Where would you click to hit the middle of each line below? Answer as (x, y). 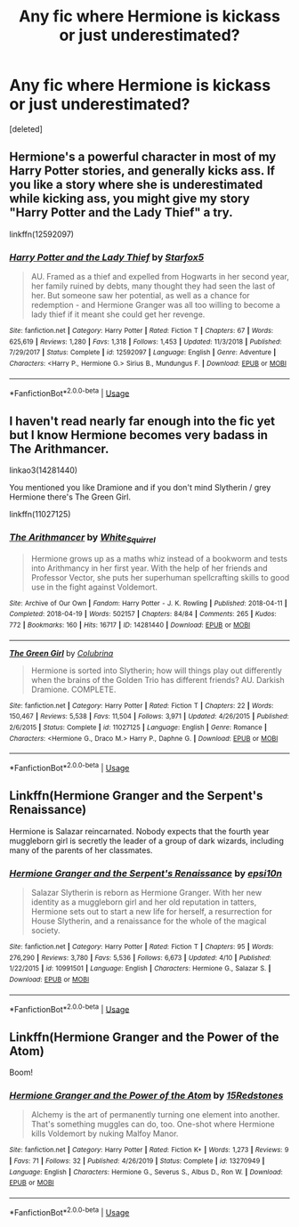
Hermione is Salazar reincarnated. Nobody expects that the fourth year (139, 831)
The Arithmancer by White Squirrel (82, 538)
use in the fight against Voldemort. (94, 587)
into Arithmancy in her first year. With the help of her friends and (149, 568)
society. (45, 930)
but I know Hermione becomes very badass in (139, 435)
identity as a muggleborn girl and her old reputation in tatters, (144, 902)
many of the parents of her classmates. (81, 850)
